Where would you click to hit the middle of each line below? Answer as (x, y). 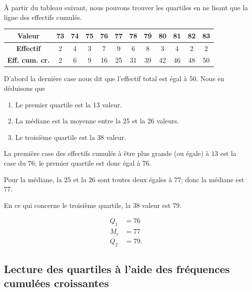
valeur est (156, 205)
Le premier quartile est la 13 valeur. (69, 104)
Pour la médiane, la (33, 179)
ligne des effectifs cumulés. (43, 17)
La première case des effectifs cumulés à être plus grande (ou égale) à (107, 153)
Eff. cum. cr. (29, 60)
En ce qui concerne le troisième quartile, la (67, 205)
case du (15, 163)
